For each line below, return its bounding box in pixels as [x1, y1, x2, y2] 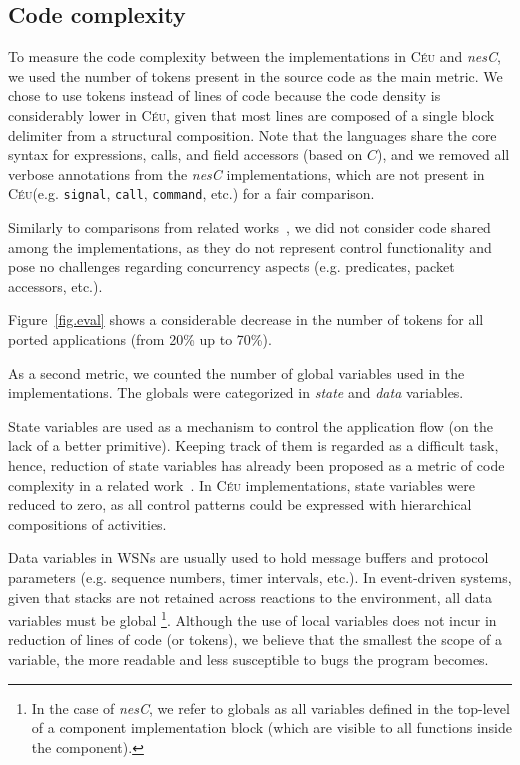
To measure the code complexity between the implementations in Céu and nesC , [8, 46, 501, 67]
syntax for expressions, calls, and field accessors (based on [8, 144, 363, 165]
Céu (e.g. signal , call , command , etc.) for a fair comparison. [8, 183, 375, 204]
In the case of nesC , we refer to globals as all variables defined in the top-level [31, 697, 510, 718]
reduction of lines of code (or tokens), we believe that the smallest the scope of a [8, 629, 502, 650]
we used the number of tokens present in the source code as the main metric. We [8, 65, 503, 86]
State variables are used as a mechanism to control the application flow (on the [8, 415, 493, 436]
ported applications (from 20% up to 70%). [8, 328, 272, 349]
